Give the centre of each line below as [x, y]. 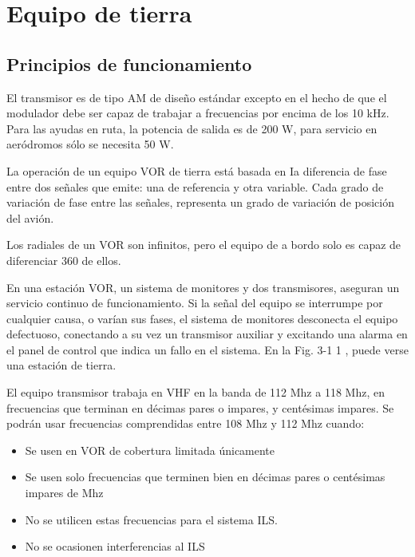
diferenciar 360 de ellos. [64, 260]
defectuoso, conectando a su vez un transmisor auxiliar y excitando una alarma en [207, 334]
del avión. [30, 217]
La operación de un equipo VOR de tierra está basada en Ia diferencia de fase [197, 170]
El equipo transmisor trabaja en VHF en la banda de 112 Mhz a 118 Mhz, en [196, 392]
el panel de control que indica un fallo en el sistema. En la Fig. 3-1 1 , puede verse [207, 349]
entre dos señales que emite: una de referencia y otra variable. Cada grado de [195, 186]
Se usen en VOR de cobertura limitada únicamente [150, 450]
